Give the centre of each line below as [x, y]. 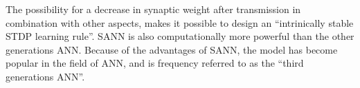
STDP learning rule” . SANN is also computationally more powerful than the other [180, 36]
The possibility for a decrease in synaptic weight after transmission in [153, 9]
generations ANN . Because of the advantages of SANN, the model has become [172, 49]
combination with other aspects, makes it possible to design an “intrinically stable [180, 22]
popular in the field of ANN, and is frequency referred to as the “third [155, 63]
